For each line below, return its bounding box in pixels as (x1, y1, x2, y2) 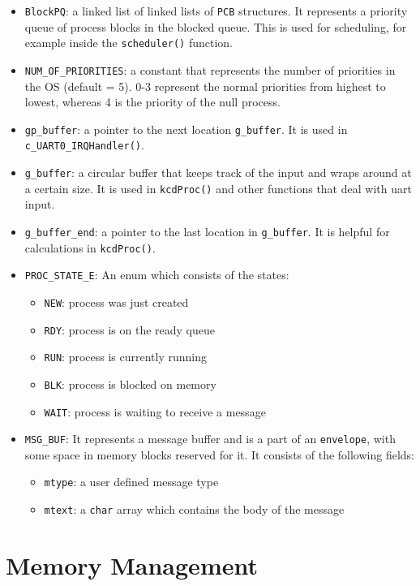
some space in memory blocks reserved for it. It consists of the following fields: (24, 446, 415, 463)
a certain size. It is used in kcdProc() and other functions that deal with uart (24, 179, 412, 196)
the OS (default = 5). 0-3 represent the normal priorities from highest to (24, 77, 386, 94)
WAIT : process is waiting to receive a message (44, 403, 266, 420)
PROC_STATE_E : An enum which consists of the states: (24, 266, 289, 283)
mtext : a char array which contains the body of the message (44, 501, 345, 518)
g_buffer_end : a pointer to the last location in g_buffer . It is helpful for (24, 222, 390, 239)
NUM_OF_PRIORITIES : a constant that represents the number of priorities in (24, 61, 396, 78)
